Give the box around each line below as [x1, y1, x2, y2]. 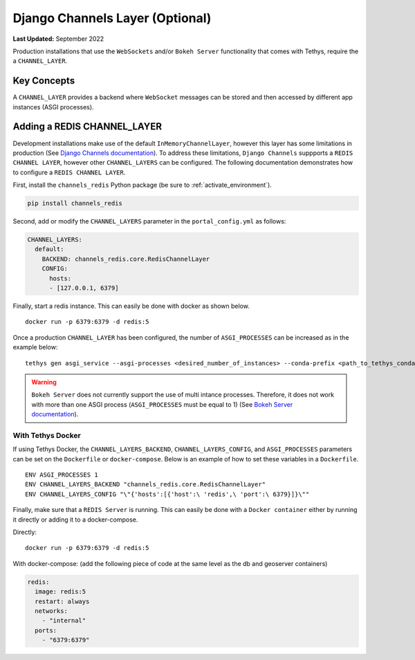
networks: [35, 607, 68, 615]
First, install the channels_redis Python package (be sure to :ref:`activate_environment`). [12, 181, 273, 190]
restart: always [35, 597, 90, 605]
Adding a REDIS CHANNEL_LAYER [12, 121, 163, 133]
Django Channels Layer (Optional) [12, 10, 212, 26]
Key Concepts [12, 75, 75, 86]
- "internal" [41, 616, 86, 625]
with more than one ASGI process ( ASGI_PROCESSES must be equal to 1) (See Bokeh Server [31, 400, 293, 408]
